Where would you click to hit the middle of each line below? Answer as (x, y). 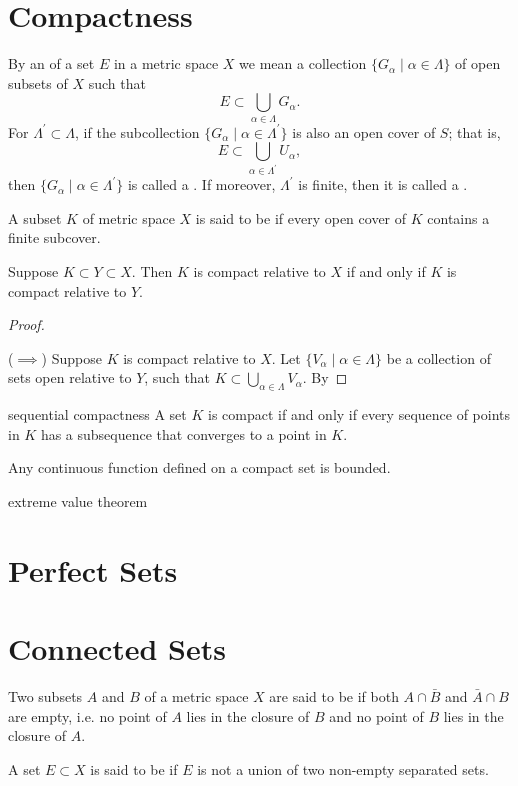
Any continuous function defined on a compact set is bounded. (199, 467)
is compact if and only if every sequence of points (359, 414)
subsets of (38, 82)
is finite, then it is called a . (383, 184)
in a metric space (166, 63)
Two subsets (45, 695)
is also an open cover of (364, 131)
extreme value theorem (78, 500)
